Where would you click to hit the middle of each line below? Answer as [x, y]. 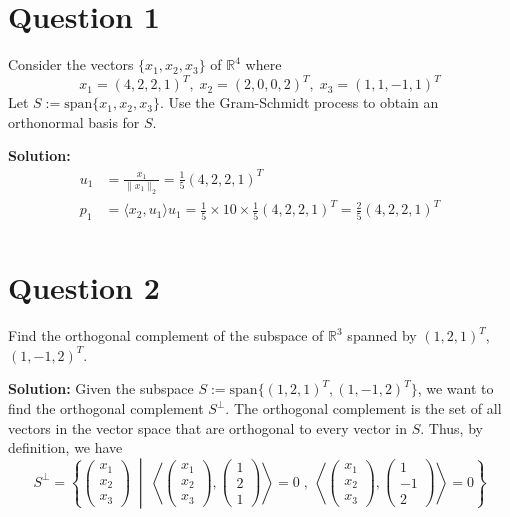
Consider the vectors [71, 64]
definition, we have [65, 447]
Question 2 [84, 287]
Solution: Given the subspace [101, 388]
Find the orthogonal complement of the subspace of [166, 335]
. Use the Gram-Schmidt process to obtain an [299, 102]
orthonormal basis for [74, 121]
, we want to [455, 388]
